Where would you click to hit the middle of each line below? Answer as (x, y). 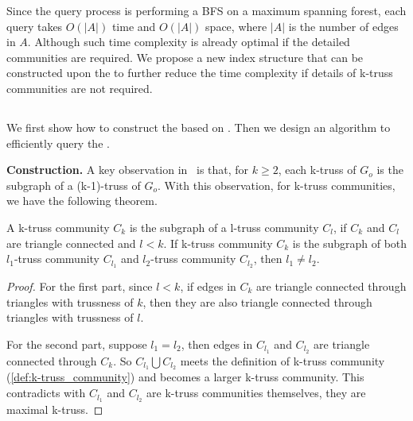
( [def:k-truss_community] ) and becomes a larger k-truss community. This (185, 377)
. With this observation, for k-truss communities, (276, 185)
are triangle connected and (71, 243)
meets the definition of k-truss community (282, 360)
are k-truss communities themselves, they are (256, 393)
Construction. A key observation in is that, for (128, 170)
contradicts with (46, 393)
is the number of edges (343, 26)
